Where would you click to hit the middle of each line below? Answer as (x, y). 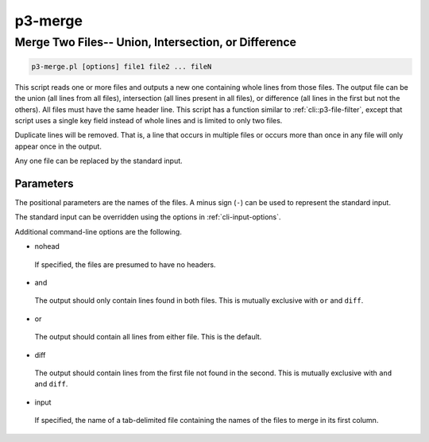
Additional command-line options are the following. (98, 231)
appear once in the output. (58, 146)
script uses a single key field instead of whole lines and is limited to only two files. (149, 120)
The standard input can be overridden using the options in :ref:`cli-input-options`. (148, 217)
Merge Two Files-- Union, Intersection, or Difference (156, 42)
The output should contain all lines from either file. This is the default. (148, 337)
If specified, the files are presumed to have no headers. (125, 264)
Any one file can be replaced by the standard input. (99, 161)
